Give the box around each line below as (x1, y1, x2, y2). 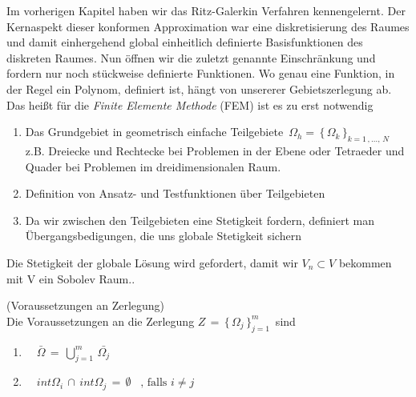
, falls (140, 377, 168, 389)
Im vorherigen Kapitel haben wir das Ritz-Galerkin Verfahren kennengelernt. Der (6, 2, 406, 18)
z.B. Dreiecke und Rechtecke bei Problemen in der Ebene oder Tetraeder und (25, 142, 405, 158)
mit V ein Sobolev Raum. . (6, 270, 135, 287)
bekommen (338, 254, 392, 271)
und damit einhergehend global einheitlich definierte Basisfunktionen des (6, 34, 363, 50)
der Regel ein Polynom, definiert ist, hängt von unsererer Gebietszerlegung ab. (6, 80, 392, 97)
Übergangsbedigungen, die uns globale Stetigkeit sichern (25, 227, 301, 244)
